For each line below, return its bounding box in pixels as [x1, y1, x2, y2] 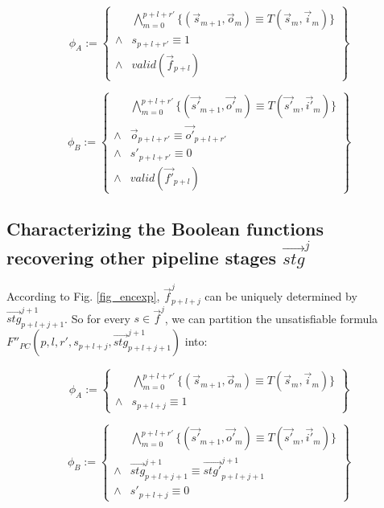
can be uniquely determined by [204, 288, 357, 305]
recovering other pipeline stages [6, 244, 276, 269]
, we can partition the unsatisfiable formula [164, 309, 378, 326]
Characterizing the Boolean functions [6, 216, 324, 241]
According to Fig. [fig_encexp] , [6, 288, 160, 305]
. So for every [64, 309, 130, 326]
